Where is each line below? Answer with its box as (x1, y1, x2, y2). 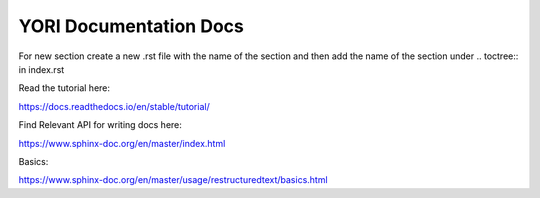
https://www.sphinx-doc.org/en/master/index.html (18, 137, 226, 149)
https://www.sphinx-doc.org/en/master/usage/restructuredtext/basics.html (18, 174, 329, 186)
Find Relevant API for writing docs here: (18, 119, 182, 131)
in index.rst (18, 63, 65, 75)
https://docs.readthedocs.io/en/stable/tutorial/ (18, 100, 210, 112)
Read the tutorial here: (18, 82, 110, 94)
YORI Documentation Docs (18, 15, 244, 37)
